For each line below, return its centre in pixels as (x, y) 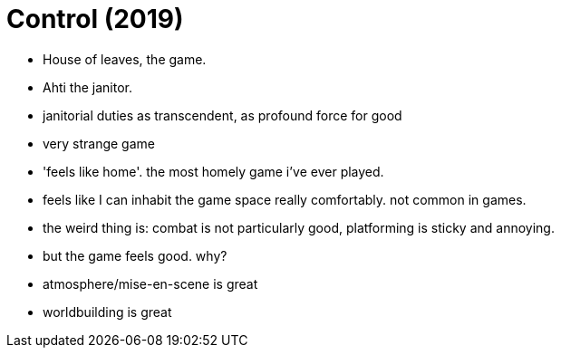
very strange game (99, 143)
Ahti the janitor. (87, 87)
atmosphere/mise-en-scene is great (150, 283)
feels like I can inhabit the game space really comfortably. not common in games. (285, 199)
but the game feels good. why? (135, 255)
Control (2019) (95, 19)
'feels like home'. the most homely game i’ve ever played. (213, 171)
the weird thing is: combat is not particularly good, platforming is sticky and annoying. (299, 227)
